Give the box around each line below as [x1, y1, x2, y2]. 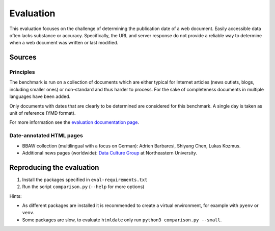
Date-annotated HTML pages [9, 132, 84, 139]
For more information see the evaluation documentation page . [9, 119, 140, 125]
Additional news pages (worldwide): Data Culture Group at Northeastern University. [22, 149, 198, 156]
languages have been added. [9, 93, 71, 99]
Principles [9, 69, 35, 76]
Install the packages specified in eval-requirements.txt [22, 176, 148, 183]
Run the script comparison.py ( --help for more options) [22, 184, 145, 190]
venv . [22, 210, 35, 216]
